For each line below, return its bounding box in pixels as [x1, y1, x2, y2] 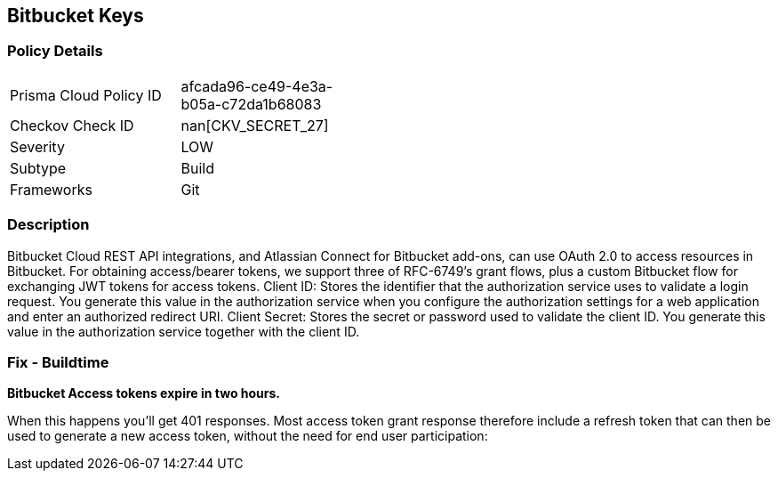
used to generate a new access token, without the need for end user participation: [7, 428, 488, 444]
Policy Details [7, 42, 103, 61]
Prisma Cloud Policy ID [10, 85, 162, 104]
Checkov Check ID [10, 116, 134, 134]
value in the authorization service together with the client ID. [7, 323, 360, 339]
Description [7, 215, 90, 234]
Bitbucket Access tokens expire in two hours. [7, 385, 281, 401]
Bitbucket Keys [7, 4, 144, 27]
